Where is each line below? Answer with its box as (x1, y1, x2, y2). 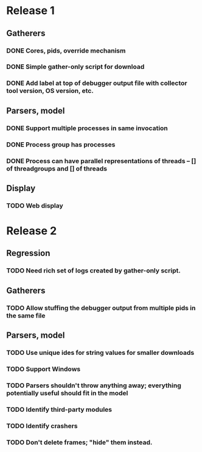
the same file (6, 311, 46, 319)
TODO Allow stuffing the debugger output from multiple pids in (6, 304, 196, 312)
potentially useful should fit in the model (6, 388, 128, 397)
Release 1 (6, 4, 55, 18)
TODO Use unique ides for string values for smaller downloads (6, 348, 195, 357)
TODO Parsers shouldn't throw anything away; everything (6, 381, 181, 390)
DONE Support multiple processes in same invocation (6, 123, 169, 132)
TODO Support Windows (6, 365, 81, 373)
